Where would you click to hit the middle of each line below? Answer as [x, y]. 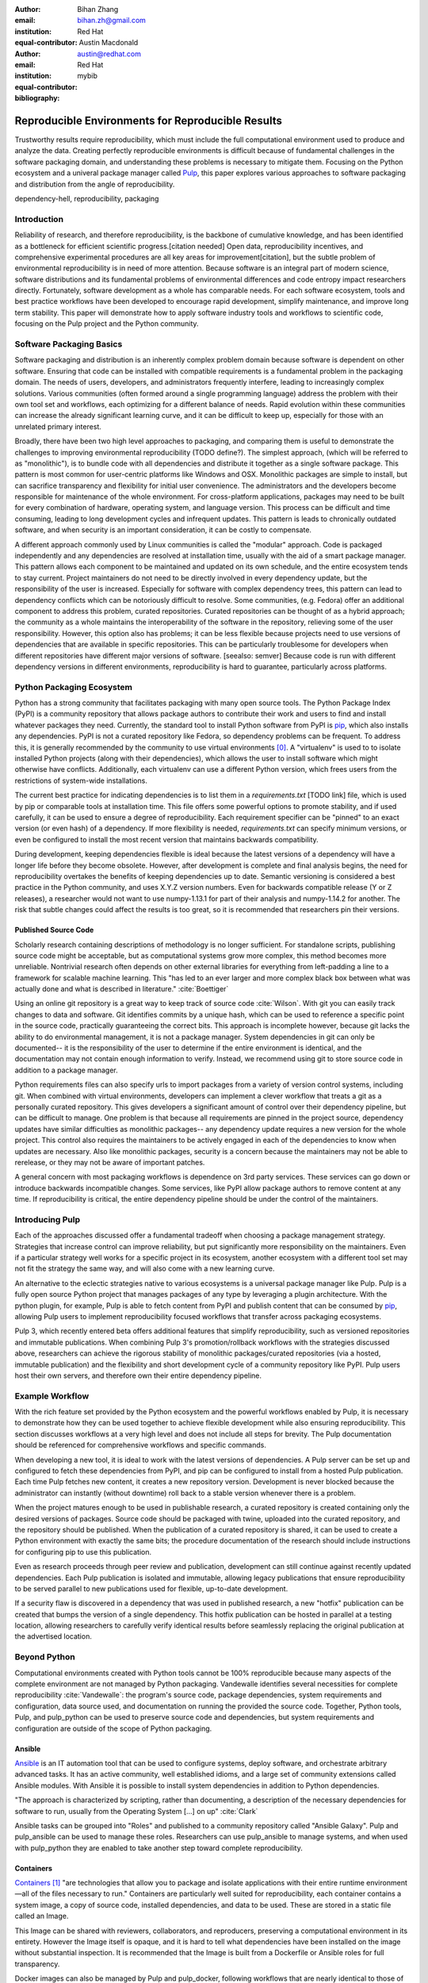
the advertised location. [53, 1636]
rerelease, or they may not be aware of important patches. [110, 1162]
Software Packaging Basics [69, 344]
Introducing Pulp [48, 1219]
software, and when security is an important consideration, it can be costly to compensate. [163, 530]
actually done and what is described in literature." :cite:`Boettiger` [122, 989]
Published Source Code [54, 930]
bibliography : [37, 98]
